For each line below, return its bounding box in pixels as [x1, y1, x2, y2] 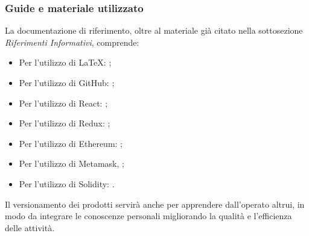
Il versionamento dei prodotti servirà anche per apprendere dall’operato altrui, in [5, 197, 305, 210]
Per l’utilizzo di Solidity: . [19, 177, 115, 190]
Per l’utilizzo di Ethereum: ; [19, 137, 123, 149]
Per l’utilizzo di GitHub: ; [19, 76, 115, 88]
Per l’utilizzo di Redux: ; [19, 117, 110, 129]
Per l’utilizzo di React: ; [19, 96, 108, 109]
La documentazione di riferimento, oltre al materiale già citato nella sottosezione [5, 24, 303, 37]
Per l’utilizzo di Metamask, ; [19, 157, 124, 170]
